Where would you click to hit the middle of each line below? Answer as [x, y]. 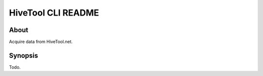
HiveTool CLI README [54, 13]
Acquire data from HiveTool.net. [41, 42]
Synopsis [24, 55]
